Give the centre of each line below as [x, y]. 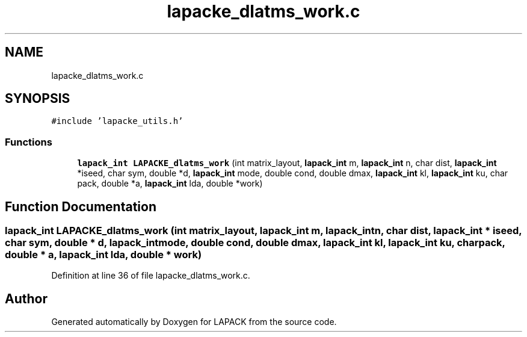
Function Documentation [81, 206]
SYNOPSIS [38, 99]
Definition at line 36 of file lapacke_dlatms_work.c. [151, 276]
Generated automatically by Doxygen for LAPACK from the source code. [194, 322]
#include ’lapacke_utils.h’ [117, 121]
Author [26, 298]
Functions [29, 142]
